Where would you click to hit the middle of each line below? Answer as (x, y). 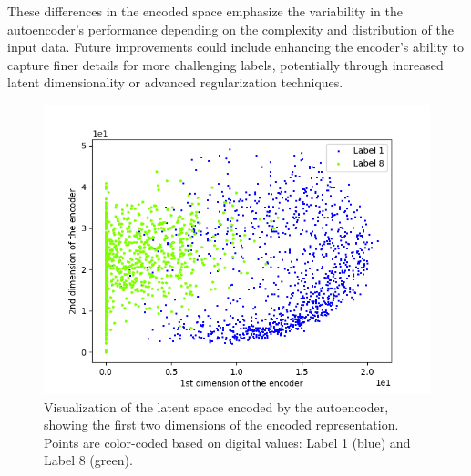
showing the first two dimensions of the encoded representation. (221, 425)
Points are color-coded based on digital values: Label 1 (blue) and (227, 442)
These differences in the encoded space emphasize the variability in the (205, 11)
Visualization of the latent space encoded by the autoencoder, (216, 406)
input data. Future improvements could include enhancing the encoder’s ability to (236, 47)
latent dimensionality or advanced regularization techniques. (175, 82)
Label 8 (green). (88, 460)
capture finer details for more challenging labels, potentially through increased (225, 64)
